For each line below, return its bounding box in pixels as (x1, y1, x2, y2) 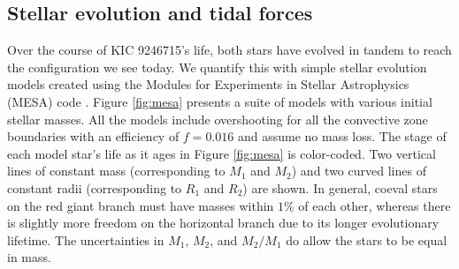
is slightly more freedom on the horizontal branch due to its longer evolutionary (7, 213, 440, 232)
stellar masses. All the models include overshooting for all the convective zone (7, 109, 428, 128)
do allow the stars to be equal (286, 230, 448, 249)
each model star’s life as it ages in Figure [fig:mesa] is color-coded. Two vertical (7, 144, 436, 162)
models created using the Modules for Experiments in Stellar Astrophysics (7, 75, 409, 93)
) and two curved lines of (291, 161, 426, 180)
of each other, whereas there (298, 196, 451, 214)
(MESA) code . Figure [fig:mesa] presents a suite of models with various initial (7, 92, 432, 110)
